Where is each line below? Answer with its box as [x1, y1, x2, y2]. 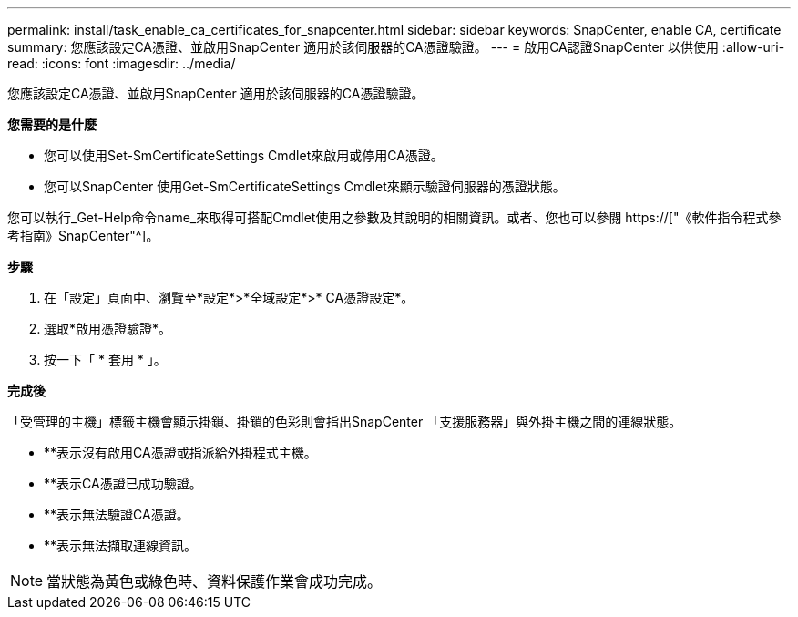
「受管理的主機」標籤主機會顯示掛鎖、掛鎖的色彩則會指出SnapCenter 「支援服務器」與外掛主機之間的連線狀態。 [7, 414, 682, 429]
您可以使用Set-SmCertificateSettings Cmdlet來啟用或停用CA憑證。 [44, 148, 444, 163]
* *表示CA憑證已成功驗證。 [44, 476, 202, 491]
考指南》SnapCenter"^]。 [7, 228, 159, 243]
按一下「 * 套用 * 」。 [44, 352, 167, 367]
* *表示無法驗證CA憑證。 [44, 507, 189, 522]
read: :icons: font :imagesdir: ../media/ [7, 56, 236, 71]
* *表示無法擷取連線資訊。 [44, 538, 198, 553]
